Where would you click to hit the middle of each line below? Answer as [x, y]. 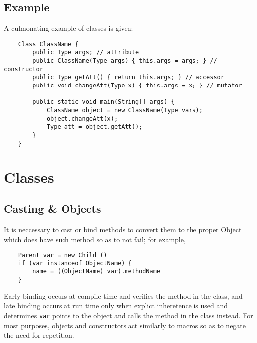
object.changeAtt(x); [82, 119]
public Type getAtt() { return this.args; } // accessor [128, 77]
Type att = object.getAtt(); [95, 127]
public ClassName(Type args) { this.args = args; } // [125, 61]
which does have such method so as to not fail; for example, [95, 239]
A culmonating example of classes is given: [69, 28]
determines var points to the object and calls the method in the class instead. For [128, 315]
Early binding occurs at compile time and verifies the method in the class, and [123, 296]
